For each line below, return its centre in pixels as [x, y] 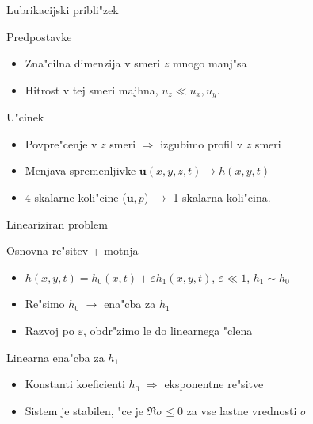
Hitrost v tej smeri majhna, [92, 89]
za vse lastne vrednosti [242, 410]
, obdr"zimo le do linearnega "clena [168, 330]
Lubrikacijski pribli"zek [63, 10]
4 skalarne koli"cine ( [76, 197]
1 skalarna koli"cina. [222, 197]
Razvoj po [50, 330]
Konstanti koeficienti [75, 384]
